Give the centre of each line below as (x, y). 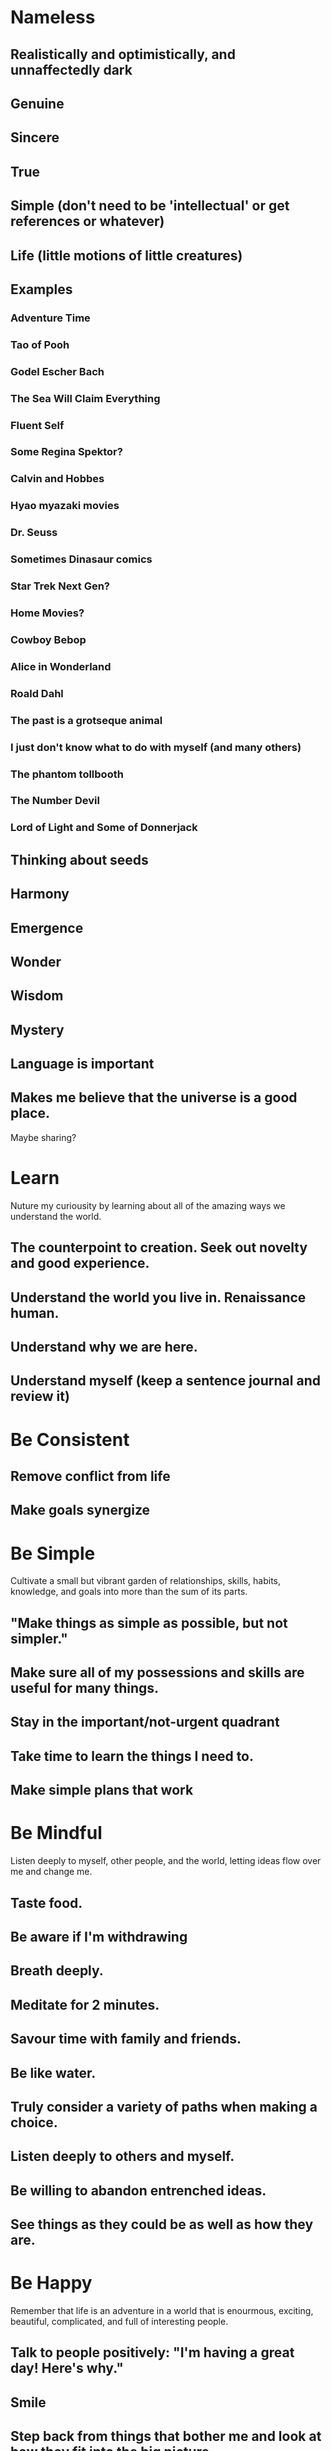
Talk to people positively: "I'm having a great (152, 2352)
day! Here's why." (67, 2368)
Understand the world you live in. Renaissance (158, 1297)
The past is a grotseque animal (86, 720)
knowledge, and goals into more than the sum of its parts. (129, 1592)
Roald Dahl (37, 693)
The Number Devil (55, 801)
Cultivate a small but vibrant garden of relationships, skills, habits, (146, 1581)
